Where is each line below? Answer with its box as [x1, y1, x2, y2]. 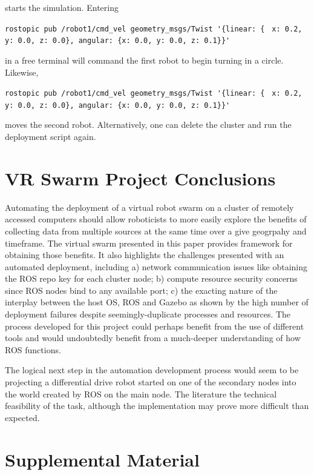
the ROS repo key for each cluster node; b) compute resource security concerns [5, 272, 298, 285]
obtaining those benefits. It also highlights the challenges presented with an [5, 248, 284, 261]
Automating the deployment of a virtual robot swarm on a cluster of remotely [5, 201, 294, 213]
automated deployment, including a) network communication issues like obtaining [5, 260, 308, 273]
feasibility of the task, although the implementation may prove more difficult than [5, 399, 309, 412]
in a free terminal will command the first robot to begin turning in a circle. [5, 53, 284, 66]
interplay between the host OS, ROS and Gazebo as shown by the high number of [5, 296, 309, 308]
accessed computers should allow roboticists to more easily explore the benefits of [5, 213, 307, 225]
